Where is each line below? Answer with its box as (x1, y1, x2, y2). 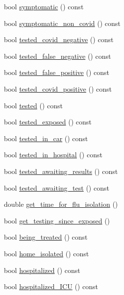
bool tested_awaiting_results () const (4, 166, 118, 176)
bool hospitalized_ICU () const (4, 281, 98, 292)
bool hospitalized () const (4, 265, 80, 275)
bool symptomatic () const (4, 1, 84, 11)
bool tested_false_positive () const (4, 67, 109, 77)
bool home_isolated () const (4, 248, 89, 258)
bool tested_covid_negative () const (4, 34, 114, 45)
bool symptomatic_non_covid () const (4, 18, 121, 28)
